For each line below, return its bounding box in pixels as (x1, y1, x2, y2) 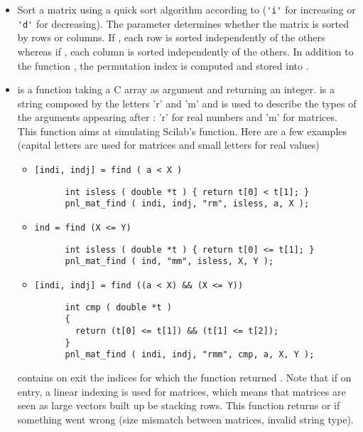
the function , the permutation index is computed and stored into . (17, 58, 309, 73)
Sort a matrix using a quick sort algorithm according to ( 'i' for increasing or (17, 2, 356, 16)
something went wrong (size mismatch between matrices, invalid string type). (17, 411, 354, 426)
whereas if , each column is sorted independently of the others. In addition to (17, 43, 354, 58)
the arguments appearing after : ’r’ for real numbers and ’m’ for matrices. (17, 110, 337, 125)
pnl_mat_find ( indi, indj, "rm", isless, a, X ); (65, 199, 310, 209)
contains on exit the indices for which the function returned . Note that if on (17, 369, 352, 384)
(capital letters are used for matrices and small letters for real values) (17, 137, 320, 152)
